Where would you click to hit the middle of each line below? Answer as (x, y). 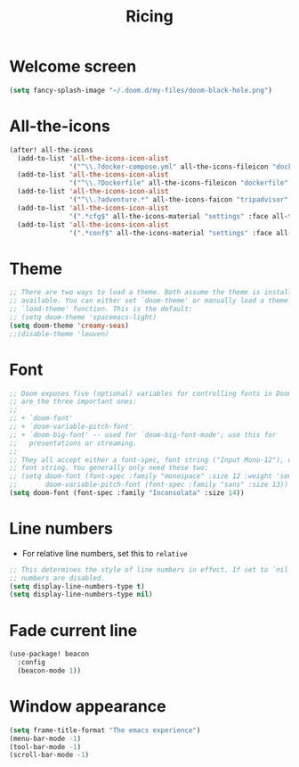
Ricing (149, 16)
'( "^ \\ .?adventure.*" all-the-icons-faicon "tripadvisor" (179, 200)
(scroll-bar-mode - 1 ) (49, 755)
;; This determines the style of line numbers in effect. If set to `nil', (153, 569)
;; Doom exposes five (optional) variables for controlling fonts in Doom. (153, 393)
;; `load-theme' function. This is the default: (101, 309)
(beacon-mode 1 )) (49, 671)
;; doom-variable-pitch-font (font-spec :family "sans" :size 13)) (149, 485)
